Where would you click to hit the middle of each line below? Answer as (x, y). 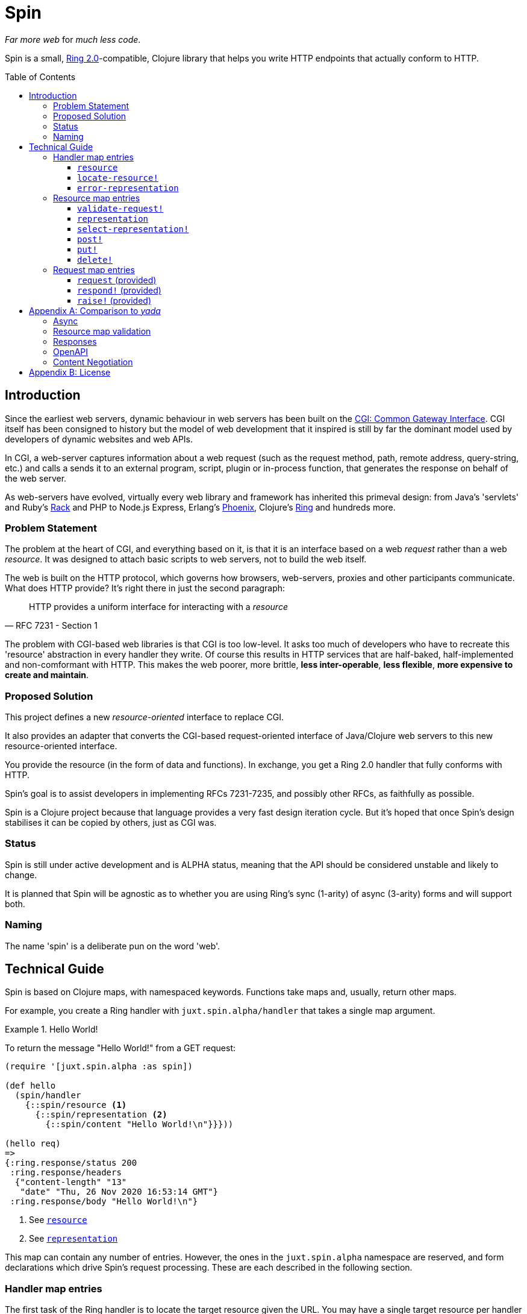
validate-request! (120, 208)
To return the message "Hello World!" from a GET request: (120, 1048)
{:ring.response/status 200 (71, 1163)
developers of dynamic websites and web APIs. (99, 439)
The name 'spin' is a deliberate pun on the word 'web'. (113, 946)
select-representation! (133, 229)
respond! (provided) (119, 290)
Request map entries (94, 269)
